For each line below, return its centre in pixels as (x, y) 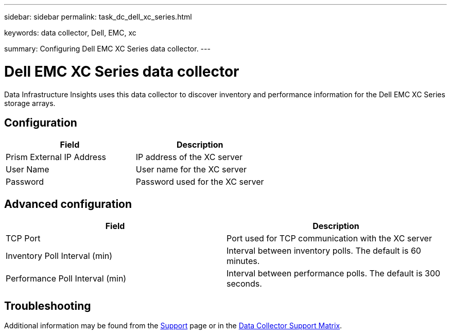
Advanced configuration (68, 204)
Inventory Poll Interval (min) (59, 256)
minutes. (243, 261)
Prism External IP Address (56, 157)
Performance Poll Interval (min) (66, 279)
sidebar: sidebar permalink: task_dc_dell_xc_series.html (98, 17)
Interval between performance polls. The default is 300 (334, 274)
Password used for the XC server (200, 182)
